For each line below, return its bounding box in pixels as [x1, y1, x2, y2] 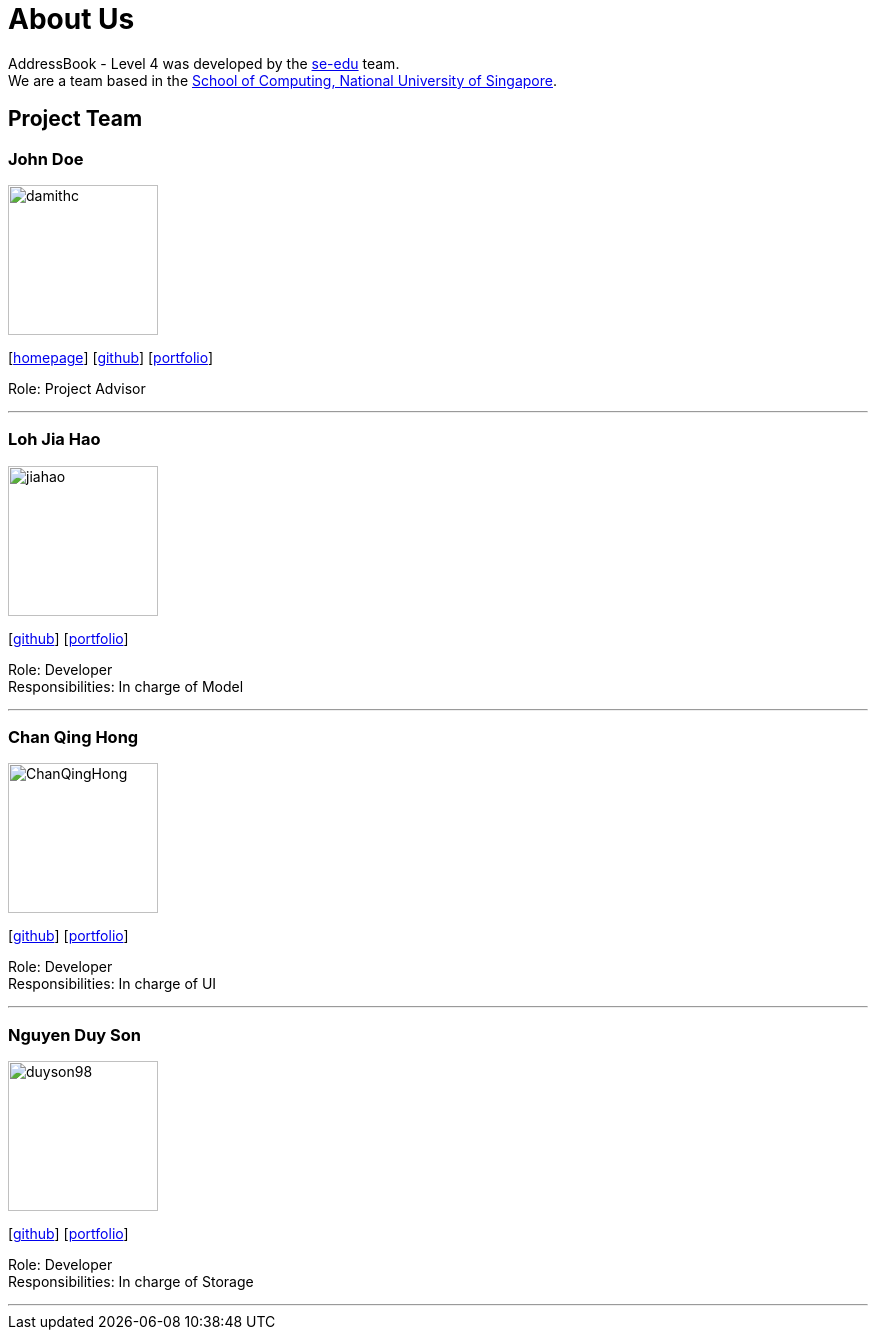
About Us [8, 2, 135, 36]
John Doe [8, 148, 84, 169]
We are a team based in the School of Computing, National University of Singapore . [8, 71, 558, 89]
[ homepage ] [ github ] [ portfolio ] [8, 348, 214, 366]
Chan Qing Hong [8, 727, 139, 748]
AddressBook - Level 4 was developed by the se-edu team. [8, 54, 400, 72]
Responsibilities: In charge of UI [8, 975, 217, 993]
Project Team [8, 106, 143, 132]
